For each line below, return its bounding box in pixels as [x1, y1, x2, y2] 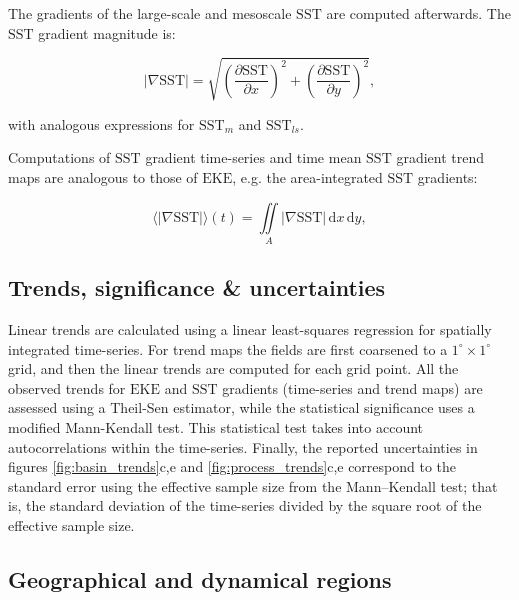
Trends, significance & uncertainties [8, 272, 386, 303]
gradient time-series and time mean [145, 147, 362, 168]
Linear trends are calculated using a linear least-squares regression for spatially [8, 319, 492, 340]
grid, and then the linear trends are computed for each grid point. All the [8, 358, 459, 379]
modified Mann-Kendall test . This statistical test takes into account [8, 417, 424, 438]
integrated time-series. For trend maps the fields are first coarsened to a [8, 338, 448, 359]
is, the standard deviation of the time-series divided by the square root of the [8, 495, 482, 516]
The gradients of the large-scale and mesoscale [8, 3, 292, 23]
